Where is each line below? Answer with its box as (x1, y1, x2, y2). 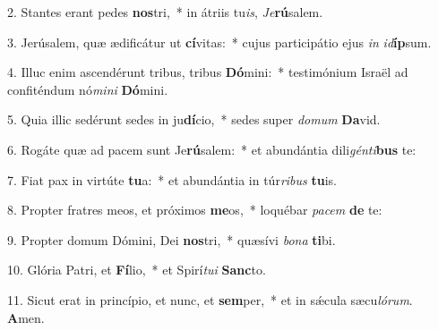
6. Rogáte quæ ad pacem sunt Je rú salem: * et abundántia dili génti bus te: (7, 140, 417, 158)
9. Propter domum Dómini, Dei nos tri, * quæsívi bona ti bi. (7, 230, 336, 249)
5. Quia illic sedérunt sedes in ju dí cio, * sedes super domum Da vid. (7, 110, 381, 129)
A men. (7, 308, 45, 326)
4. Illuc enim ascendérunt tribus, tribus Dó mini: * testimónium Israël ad (7, 63, 408, 81)
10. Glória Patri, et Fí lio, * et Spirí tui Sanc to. (7, 260, 266, 279)
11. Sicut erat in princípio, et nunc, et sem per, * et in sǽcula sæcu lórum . (7, 290, 413, 309)
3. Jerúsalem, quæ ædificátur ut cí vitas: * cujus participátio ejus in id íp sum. (7, 32, 432, 51)
